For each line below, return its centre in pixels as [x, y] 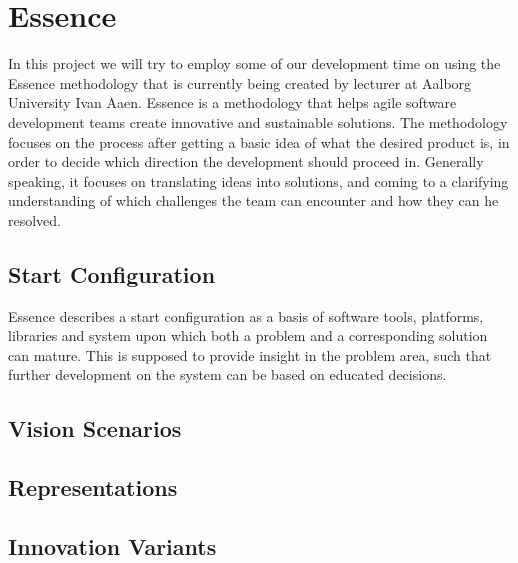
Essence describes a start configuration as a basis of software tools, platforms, [246, 315]
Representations [93, 487]
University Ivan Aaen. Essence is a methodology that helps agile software [232, 102]
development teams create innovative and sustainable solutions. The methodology [258, 121]
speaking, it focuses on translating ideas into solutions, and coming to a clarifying [258, 180]
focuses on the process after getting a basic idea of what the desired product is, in [259, 141]
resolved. [35, 219]
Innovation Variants [112, 546]
